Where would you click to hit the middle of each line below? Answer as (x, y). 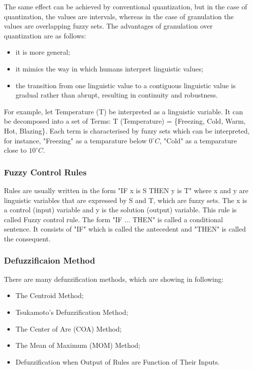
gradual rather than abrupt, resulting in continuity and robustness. (117, 95)
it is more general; (43, 52)
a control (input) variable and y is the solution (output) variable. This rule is (120, 210)
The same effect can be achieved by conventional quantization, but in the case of (126, 6)
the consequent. (27, 238)
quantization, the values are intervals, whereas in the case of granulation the (119, 16)
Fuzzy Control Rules (45, 172)
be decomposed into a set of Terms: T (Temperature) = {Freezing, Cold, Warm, (125, 121)
